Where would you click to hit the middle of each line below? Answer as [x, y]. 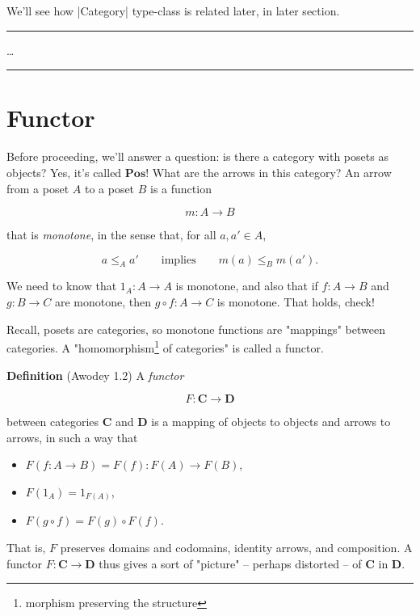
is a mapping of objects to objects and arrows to [271, 422]
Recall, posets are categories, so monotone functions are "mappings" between [196, 329]
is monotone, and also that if [247, 286]
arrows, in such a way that [72, 437]
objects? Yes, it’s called [64, 172]
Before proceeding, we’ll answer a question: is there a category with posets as [197, 156]
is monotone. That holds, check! [296, 302]
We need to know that [62, 286]
